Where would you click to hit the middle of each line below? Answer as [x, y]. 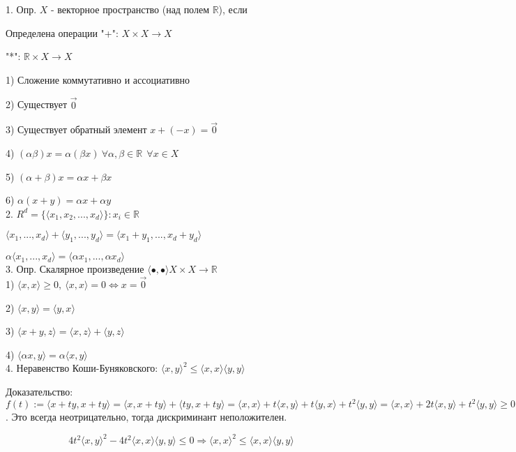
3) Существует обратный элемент [76, 129]
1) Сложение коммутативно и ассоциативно [98, 79]
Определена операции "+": [62, 32]
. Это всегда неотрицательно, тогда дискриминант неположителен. [146, 417]
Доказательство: [39, 391]
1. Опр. [21, 9]
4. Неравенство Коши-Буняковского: [82, 368]
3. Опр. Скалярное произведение [75, 269]
